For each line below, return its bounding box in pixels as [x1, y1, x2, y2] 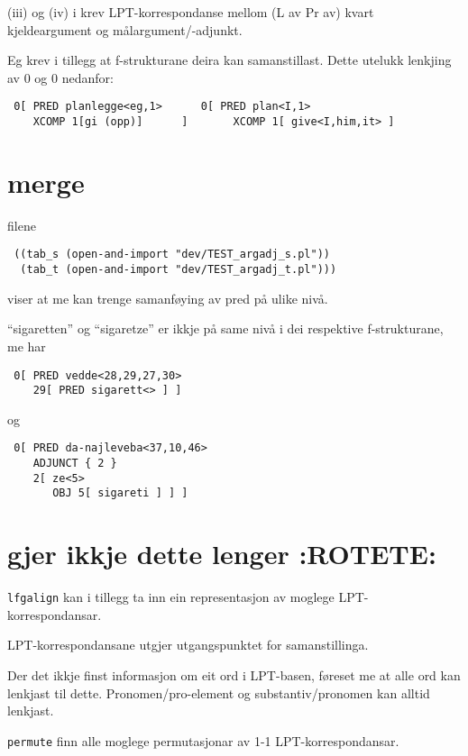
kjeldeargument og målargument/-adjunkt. [7, 20, 243, 39]
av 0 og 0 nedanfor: [7, 68, 114, 87]
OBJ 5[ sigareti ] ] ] [52, 487, 188, 500]
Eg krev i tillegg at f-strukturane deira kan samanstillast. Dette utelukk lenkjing [7, 50, 452, 69]
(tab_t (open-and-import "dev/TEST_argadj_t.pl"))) [20, 263, 337, 277]
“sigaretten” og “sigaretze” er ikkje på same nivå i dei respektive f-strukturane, [7, 319, 444, 338]
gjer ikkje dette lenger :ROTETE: [7, 535, 436, 572]
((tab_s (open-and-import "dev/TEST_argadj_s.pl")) [14, 248, 330, 261]
